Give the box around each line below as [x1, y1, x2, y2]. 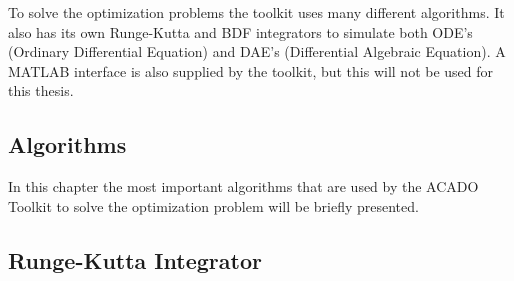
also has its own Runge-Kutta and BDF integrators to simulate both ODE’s [8, 21, 473, 42]
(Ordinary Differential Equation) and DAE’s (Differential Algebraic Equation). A [8, 41, 506, 62]
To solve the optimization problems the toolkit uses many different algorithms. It [8, 2, 505, 22]
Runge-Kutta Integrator [8, 244, 262, 275]
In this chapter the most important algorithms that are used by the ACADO [8, 176, 479, 197]
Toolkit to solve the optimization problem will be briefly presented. [8, 195, 419, 216]
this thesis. [8, 80, 74, 101]
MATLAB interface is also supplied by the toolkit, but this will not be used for [8, 60, 494, 81]
